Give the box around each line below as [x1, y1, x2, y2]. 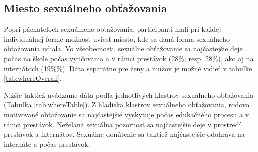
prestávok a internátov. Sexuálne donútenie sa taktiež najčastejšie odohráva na [4, 129, 245, 139]
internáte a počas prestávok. [4, 138, 90, 149]
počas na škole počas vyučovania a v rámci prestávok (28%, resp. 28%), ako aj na [4, 53, 254, 63]
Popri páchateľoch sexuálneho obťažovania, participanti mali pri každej [4, 24, 221, 34]
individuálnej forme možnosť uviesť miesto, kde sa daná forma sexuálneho [4, 33, 230, 44]
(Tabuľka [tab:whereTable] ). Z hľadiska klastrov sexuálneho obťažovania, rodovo [4, 99, 249, 110]
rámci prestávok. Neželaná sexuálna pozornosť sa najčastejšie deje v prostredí [4, 119, 241, 129]
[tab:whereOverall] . [4, 73, 62, 83]
